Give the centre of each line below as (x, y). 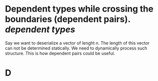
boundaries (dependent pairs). (68, 19)
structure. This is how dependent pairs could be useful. (60, 53)
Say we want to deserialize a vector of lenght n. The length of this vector (77, 43)
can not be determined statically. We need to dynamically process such (76, 48)
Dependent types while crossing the (79, 9)
